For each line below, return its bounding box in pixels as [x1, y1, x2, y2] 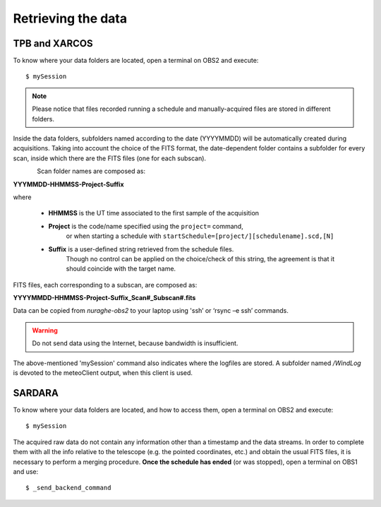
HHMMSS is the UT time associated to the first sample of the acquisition [48, 209, 260, 217]
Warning [32, 326, 58, 335]
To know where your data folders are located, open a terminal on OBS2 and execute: [13, 56, 259, 65]
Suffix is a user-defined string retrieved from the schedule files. [48, 244, 234, 253]
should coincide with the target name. [66, 265, 176, 273]
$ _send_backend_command [25, 484, 111, 492]
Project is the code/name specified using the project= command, [48, 222, 243, 230]
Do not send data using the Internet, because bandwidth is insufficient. [32, 339, 238, 347]
